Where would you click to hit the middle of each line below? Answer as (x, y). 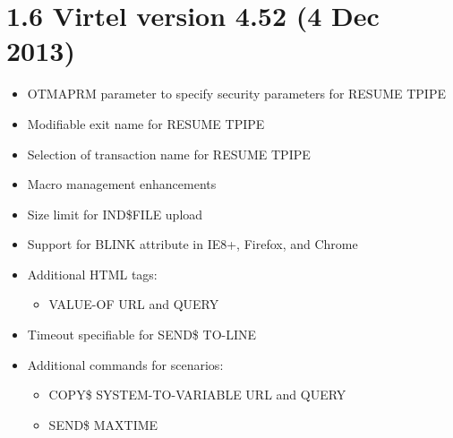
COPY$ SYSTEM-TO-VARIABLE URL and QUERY (197, 395)
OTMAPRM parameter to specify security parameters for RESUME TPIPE (236, 94)
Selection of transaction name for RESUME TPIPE (169, 154)
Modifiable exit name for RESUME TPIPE (146, 123)
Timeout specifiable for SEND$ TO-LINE (142, 335)
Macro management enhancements (122, 184)
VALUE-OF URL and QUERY (134, 304)
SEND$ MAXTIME (103, 424)
